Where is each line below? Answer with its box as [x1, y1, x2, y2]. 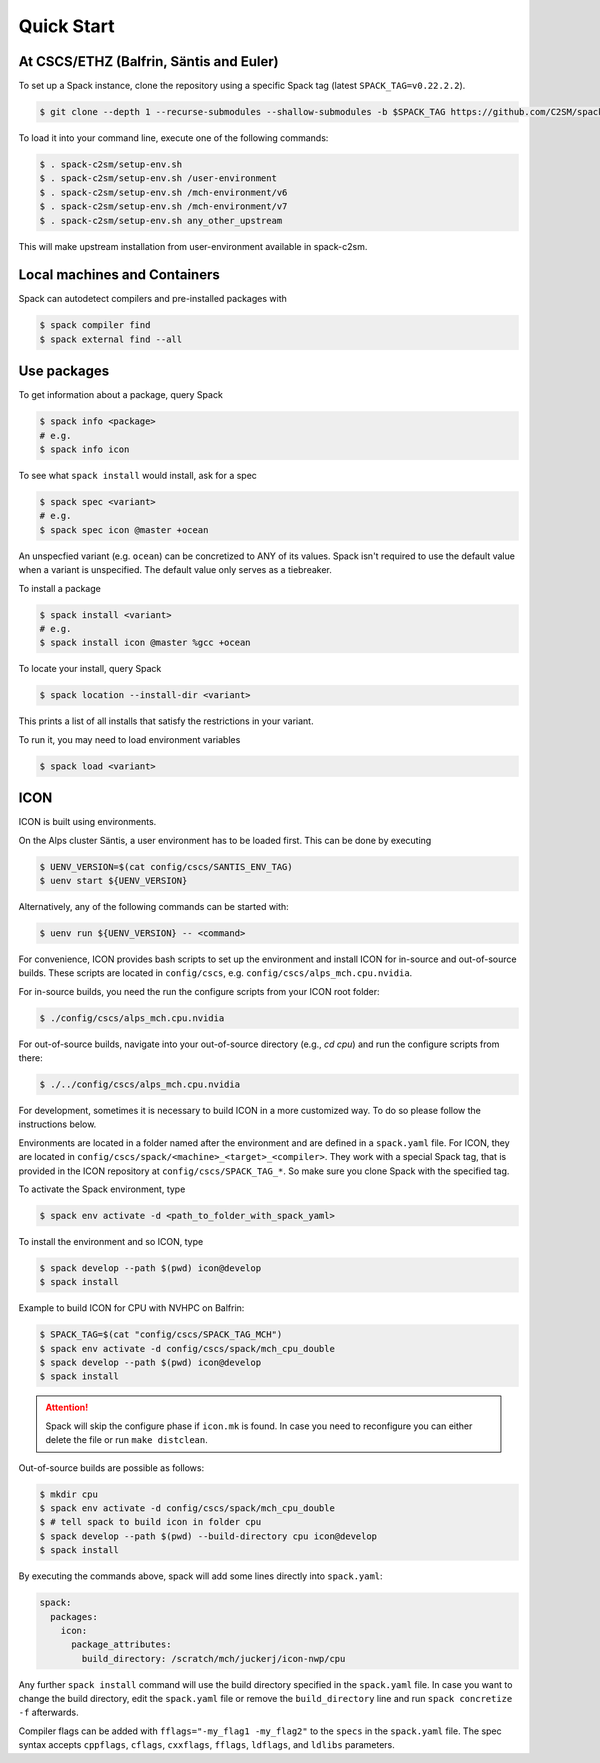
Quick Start [18, 15, 115, 37]
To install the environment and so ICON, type [18, 1235, 204, 1247]
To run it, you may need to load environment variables [18, 733, 241, 745]
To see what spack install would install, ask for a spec [18, 470, 257, 482]
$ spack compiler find [39, 320, 151, 331]
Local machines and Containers [18, 266, 220, 284]
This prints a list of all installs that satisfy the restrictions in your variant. [18, 715, 314, 727]
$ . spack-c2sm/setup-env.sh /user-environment [39, 173, 277, 184]
